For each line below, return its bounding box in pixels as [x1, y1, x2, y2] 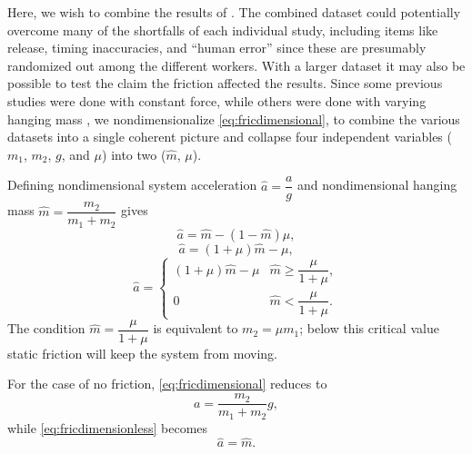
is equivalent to [153, 319, 238, 338]
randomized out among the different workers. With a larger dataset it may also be [7, 55, 466, 74]
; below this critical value [299, 319, 439, 338]
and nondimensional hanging [297, 175, 457, 194]
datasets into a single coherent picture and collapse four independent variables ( [7, 127, 452, 146]
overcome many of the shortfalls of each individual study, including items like [7, 20, 438, 39]
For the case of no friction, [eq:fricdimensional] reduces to [7, 374, 327, 393]
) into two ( [102, 144, 166, 163]
